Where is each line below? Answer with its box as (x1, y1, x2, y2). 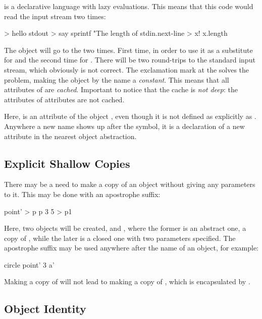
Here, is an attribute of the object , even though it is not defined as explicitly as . (4, 111, 256, 121)
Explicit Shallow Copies (4, 155, 130, 171)
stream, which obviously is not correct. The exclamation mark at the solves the (4, 64, 249, 75)
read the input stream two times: (4, 11, 106, 21)
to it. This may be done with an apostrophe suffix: (4, 188, 161, 199)
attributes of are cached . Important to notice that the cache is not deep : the (4, 84, 238, 95)
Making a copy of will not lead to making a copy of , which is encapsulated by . (4, 276, 250, 287)
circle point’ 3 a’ (4, 259, 55, 270)
